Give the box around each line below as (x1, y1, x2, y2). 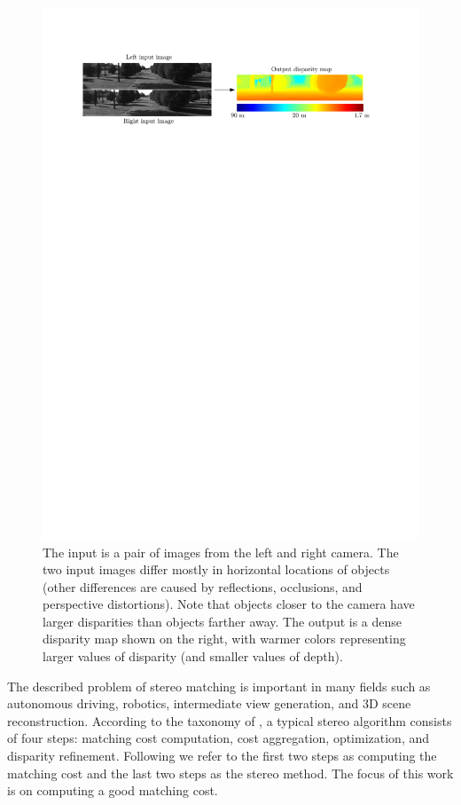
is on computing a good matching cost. (7, 781, 218, 800)
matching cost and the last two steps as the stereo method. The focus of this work (7, 763, 454, 782)
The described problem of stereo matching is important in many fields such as (7, 676, 431, 695)
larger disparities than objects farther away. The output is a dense (43, 612, 402, 630)
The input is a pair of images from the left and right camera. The (43, 542, 399, 561)
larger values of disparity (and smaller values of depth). (43, 647, 343, 666)
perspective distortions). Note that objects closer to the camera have (43, 595, 415, 613)
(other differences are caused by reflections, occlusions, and (43, 577, 363, 596)
